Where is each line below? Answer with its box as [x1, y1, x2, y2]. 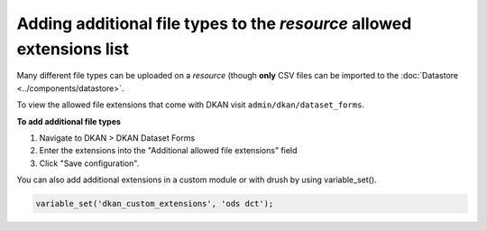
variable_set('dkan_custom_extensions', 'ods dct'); [35, 199, 274, 209]
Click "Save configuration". [39, 158, 140, 169]
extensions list [16, 39, 130, 59]
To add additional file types [16, 115, 122, 126]
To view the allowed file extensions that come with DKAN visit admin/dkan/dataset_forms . [16, 99, 365, 110]
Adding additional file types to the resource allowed [16, 14, 412, 33]
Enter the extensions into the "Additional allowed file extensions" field [39, 145, 298, 156]
